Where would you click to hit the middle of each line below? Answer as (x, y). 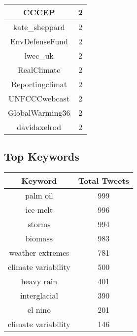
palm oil (39, 196)
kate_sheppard (39, 27)
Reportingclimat (39, 84)
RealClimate (39, 70)
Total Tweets (103, 181)
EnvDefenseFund (39, 41)
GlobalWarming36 (39, 113)
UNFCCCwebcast (39, 98)
